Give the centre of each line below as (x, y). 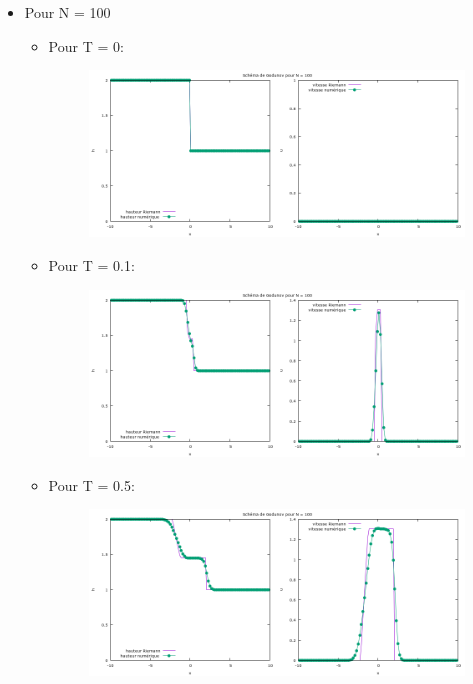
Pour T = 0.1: (91, 265)
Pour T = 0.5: (91, 484)
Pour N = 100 (67, 12)
